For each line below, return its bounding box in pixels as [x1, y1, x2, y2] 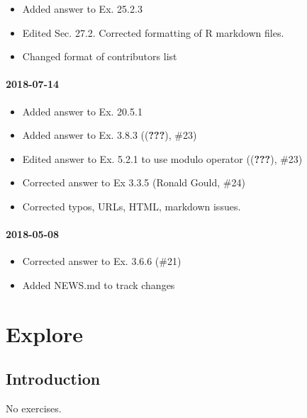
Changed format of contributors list [22, 49, 177, 64]
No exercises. [6, 401, 62, 416]
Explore [6, 319, 84, 348]
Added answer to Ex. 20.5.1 [22, 103, 143, 118]
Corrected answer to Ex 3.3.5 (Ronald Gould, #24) [22, 175, 245, 190]
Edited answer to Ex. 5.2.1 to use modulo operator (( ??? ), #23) [22, 151, 303, 166]
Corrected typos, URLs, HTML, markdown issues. [22, 198, 241, 213]
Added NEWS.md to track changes [22, 277, 175, 292]
